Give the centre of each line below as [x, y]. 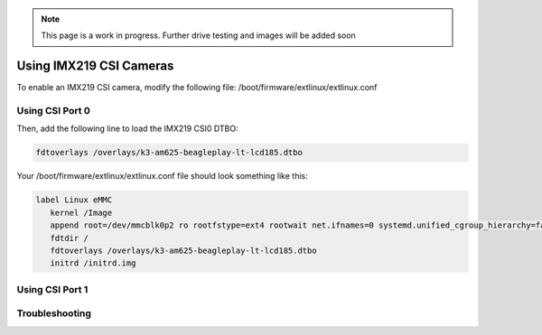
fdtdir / [70, 238]
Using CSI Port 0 [53, 111]
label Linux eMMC [74, 200]
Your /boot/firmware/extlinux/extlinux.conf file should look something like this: [163, 176]
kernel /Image [81, 213]
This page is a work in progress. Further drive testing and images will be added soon [198, 35]
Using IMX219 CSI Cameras [95, 66]
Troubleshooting [54, 313]
